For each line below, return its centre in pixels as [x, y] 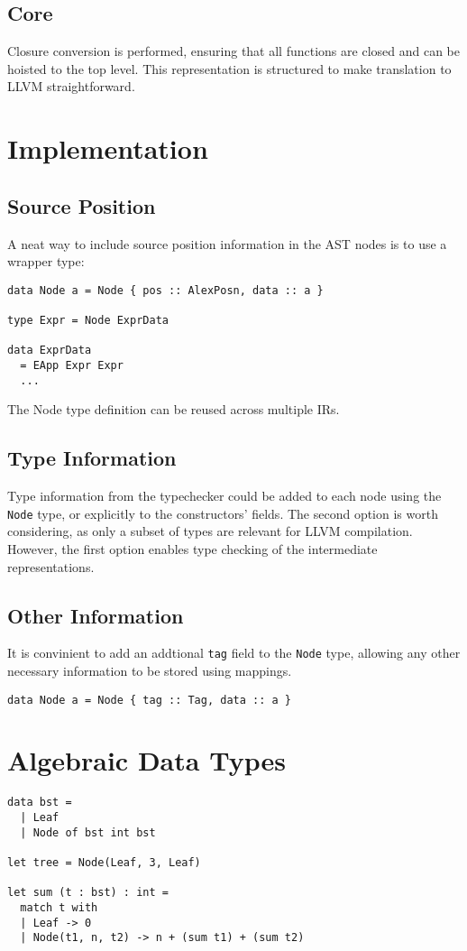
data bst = [40, 803]
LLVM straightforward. [71, 86]
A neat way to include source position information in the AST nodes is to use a [227, 243]
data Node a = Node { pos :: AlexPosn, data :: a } [165, 290]
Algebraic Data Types [147, 760]
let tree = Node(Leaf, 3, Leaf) [104, 863]
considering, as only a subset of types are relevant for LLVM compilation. [210, 531]
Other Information [96, 615]
